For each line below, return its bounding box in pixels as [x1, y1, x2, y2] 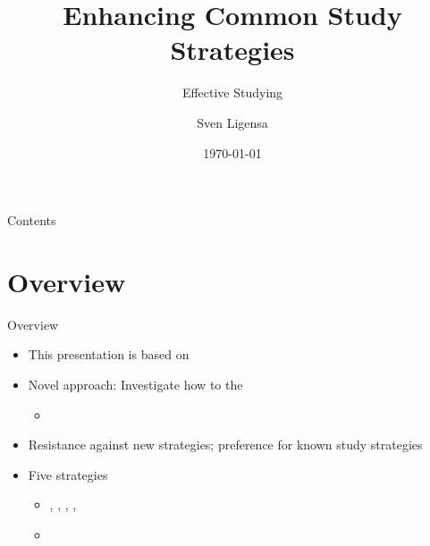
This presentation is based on [28, 345, 190, 364]
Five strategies [28, 465, 108, 483]
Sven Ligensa [197, 113, 268, 131]
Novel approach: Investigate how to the [28, 375, 243, 393]
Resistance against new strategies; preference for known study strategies [28, 435, 423, 454]
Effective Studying [181, 83, 283, 102]
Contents [7, 211, 56, 230]
